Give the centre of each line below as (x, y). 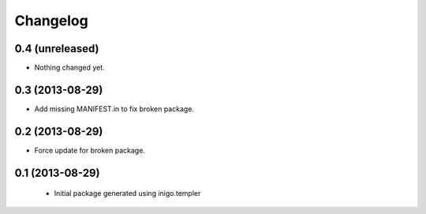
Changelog (51, 21)
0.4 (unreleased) (57, 49)
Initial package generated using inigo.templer (127, 193)
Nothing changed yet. (70, 68)
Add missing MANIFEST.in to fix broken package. (114, 109)
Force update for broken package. (90, 150)
